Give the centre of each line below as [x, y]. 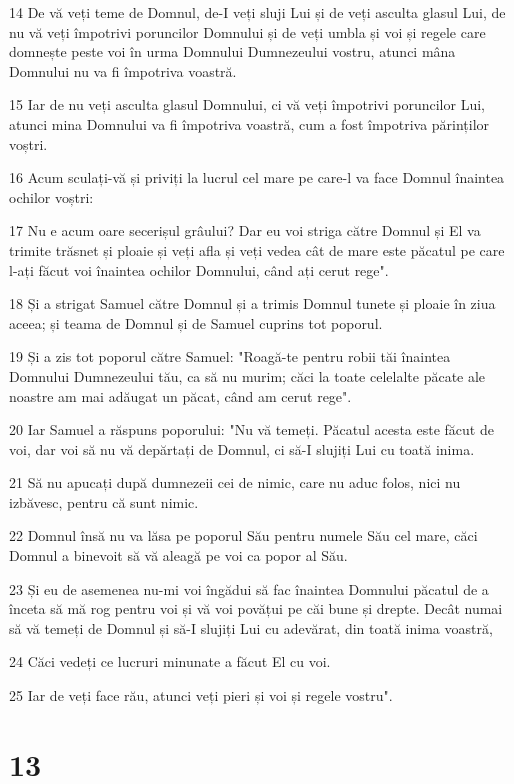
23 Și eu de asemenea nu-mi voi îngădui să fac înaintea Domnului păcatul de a [249, 588]
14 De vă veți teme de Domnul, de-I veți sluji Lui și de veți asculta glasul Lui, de [257, 12]
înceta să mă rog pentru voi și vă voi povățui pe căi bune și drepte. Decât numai [256, 608]
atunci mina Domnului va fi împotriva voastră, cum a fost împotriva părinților [249, 123]
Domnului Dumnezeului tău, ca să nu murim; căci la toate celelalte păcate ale [247, 375]
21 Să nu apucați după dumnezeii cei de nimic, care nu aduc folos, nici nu [235, 482]
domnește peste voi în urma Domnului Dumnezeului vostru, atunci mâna [232, 51]
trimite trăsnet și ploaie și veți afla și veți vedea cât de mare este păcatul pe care [257, 249]
